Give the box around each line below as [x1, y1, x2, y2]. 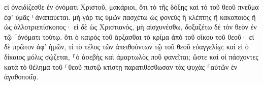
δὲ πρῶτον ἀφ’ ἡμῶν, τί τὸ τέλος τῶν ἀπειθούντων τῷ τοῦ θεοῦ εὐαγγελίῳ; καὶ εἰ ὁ [4, 41, 249, 52]
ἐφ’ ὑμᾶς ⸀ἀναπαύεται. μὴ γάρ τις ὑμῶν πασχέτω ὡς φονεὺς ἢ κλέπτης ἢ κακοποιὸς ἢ [4, 11, 256, 22]
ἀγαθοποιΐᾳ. [4, 71, 39, 82]
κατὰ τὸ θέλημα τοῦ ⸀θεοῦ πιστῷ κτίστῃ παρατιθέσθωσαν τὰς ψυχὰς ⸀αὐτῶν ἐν [4, 61, 238, 72]
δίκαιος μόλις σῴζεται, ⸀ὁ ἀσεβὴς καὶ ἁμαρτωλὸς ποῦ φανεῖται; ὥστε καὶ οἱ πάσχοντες [4, 51, 258, 62]
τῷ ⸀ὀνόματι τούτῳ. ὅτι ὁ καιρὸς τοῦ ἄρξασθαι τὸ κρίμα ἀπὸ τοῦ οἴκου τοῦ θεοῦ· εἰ [4, 31, 254, 42]
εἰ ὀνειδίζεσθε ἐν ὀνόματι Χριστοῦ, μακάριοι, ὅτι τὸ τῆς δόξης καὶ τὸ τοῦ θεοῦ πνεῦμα [4, 2, 259, 12]
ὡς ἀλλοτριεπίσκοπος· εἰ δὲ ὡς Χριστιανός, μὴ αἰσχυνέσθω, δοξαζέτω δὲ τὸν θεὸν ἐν [4, 21, 257, 32]
